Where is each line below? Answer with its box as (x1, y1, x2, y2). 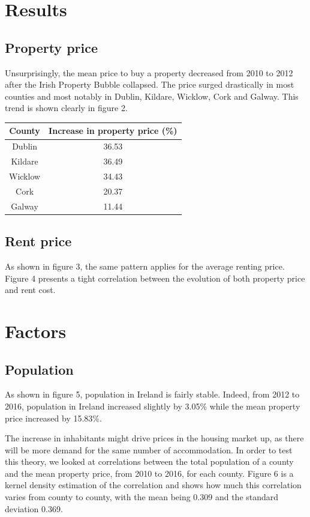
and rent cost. (5, 283, 56, 296)
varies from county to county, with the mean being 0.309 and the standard (5, 491, 279, 503)
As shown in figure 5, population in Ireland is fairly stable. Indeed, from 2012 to (5, 388, 300, 401)
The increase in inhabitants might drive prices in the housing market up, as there (5, 432, 304, 444)
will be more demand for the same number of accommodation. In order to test (5, 443, 293, 456)
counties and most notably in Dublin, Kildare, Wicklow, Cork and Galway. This (5, 89, 299, 102)
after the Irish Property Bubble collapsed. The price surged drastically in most (5, 78, 294, 91)
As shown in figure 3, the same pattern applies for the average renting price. (5, 259, 285, 272)
